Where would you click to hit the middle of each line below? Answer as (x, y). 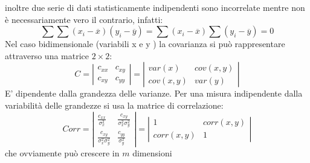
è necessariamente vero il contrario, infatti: (84, 19)
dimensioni (152, 152)
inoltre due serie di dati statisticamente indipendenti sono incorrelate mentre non (155, 7)
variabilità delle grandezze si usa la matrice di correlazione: (114, 105)
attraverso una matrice (47, 55)
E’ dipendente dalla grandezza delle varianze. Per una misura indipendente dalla (154, 93)
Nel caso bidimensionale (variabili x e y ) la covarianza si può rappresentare (145, 44)
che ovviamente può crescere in (62, 152)
